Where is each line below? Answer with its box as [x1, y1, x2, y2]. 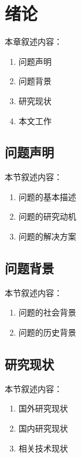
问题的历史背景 [18, 326, 76, 338]
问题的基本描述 [18, 190, 76, 203]
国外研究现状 [18, 402, 68, 414]
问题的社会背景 [18, 306, 76, 318]
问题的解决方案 [18, 230, 76, 243]
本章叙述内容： [5, 35, 62, 48]
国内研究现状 [18, 422, 68, 434]
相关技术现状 [18, 442, 68, 454]
